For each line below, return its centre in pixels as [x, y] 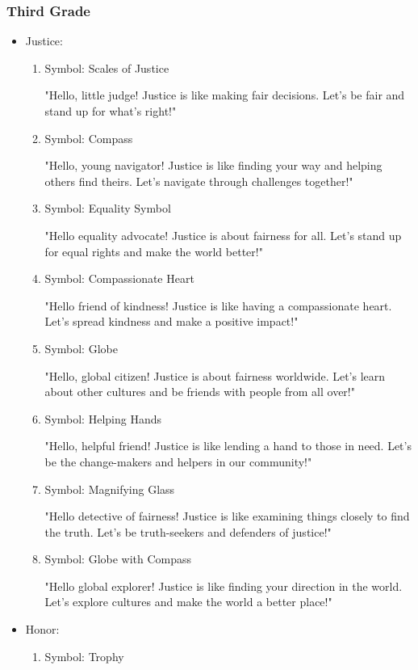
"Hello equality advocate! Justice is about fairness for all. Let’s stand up [223, 235]
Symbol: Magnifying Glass [110, 489]
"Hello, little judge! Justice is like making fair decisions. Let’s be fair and [225, 95]
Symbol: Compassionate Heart [119, 278]
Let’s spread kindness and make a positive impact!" [171, 321]
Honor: [42, 629]
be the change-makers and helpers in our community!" [178, 461]
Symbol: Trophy [84, 656]
